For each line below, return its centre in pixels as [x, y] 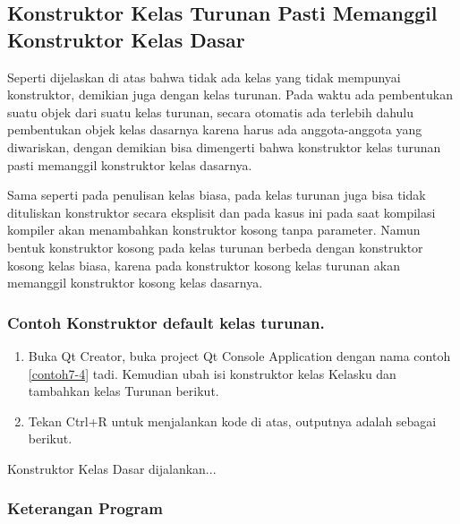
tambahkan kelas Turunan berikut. [124, 391]
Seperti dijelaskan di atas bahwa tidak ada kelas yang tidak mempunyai [204, 77]
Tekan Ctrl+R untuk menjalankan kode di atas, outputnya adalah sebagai [232, 421]
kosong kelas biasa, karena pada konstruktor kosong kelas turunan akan [204, 265]
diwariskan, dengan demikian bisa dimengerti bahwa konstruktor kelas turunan [224, 146]
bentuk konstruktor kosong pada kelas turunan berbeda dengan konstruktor [215, 247]
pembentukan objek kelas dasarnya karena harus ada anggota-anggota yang [215, 129]
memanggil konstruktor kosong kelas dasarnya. [135, 283]
